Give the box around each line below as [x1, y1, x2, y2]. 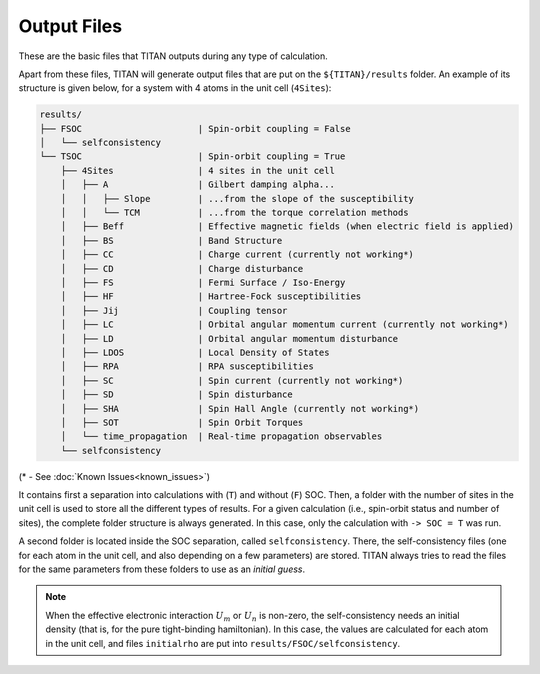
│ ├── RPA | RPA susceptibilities [60, 361, 314, 372]
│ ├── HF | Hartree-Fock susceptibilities [60, 291, 362, 302]
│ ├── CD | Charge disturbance [60, 263, 304, 274]
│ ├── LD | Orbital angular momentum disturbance [60, 333, 399, 344]
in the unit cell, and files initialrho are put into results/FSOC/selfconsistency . [45, 637, 401, 649]
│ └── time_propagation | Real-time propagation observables [60, 431, 383, 442]
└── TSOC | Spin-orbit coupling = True [39, 151, 346, 162]
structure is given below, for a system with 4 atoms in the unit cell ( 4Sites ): [18, 82, 332, 94]
